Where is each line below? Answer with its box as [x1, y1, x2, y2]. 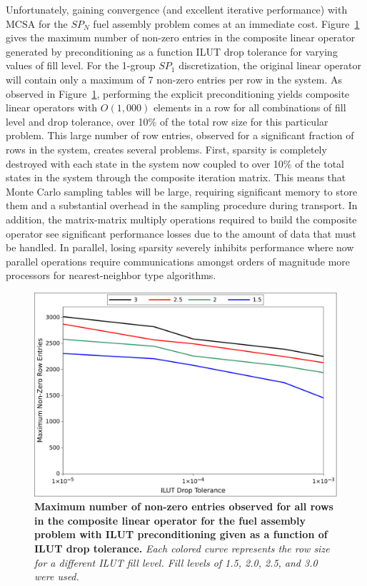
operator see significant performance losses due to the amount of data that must [6, 226, 356, 241]
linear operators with [6, 100, 98, 115]
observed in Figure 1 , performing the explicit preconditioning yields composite [6, 86, 350, 101]
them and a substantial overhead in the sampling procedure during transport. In [6, 198, 358, 213]
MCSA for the [6, 16, 68, 31]
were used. [34, 569, 79, 584]
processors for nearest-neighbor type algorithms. [6, 268, 216, 283]
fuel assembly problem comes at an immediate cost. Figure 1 [93, 16, 360, 31]
